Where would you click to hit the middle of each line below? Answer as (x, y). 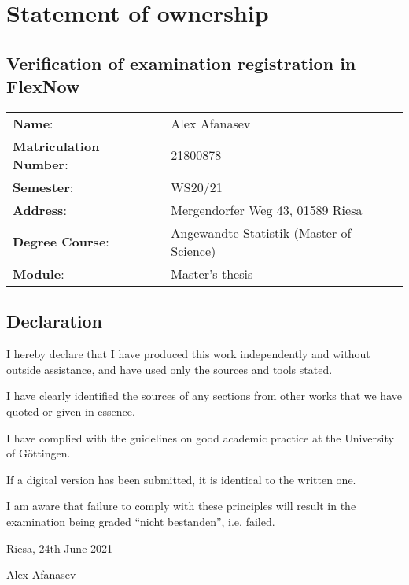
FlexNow (43, 86)
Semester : (43, 187)
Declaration (55, 321)
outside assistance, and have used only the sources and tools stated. (169, 369)
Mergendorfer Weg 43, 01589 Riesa (267, 209)
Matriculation (56, 146)
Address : (40, 209)
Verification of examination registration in (181, 63)
